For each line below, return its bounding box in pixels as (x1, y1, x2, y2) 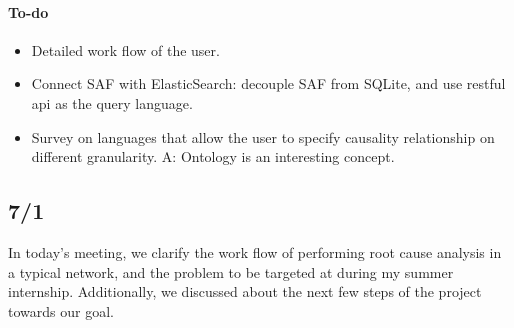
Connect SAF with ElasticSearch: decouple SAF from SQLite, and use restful (31, 73, 506, 94)
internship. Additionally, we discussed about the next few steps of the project (8, 281, 482, 302)
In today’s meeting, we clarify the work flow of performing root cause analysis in (8, 241, 502, 262)
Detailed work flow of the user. (31, 39, 220, 60)
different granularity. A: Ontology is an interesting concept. (31, 146, 395, 167)
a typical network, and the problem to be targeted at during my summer (8, 261, 454, 282)
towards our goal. (8, 300, 114, 321)
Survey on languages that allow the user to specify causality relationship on (31, 126, 495, 147)
